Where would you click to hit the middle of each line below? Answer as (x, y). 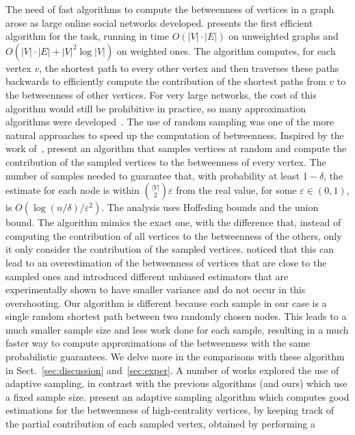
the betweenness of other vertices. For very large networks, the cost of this (161, 94)
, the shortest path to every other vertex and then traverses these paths (189, 67)
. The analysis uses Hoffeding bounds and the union (210, 207)
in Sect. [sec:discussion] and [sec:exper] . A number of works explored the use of (172, 370)
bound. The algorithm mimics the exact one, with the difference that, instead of (173, 222)
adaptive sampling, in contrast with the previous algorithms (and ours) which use (176, 383)
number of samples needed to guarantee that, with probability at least (153, 175)
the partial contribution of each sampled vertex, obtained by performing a (160, 424)
